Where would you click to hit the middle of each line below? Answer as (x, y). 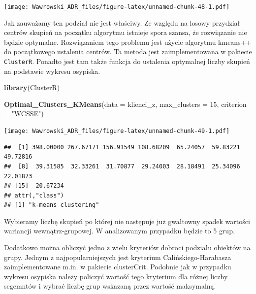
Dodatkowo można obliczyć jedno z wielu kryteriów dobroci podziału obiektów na (127, 247)
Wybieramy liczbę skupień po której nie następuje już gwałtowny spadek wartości (127, 221)
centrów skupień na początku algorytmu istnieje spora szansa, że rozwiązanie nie (126, 32)
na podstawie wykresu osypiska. (52, 71)
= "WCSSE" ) (24, 114)
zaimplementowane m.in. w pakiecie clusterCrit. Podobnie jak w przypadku (118, 267)
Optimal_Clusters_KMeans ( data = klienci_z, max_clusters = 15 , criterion (125, 104)
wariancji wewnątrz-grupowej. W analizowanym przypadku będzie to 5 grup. (119, 231)
